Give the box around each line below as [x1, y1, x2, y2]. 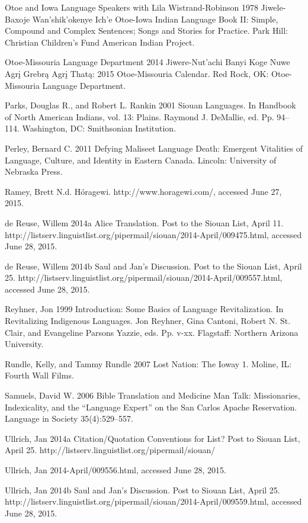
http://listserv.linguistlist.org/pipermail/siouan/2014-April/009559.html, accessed [5, 495, 302, 508]
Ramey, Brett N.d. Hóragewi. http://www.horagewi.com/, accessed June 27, [5, 185, 282, 197]
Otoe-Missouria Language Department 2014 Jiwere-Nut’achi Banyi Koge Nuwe [5, 56, 290, 68]
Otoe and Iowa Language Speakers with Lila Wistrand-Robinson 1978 [5, 1, 258, 13]
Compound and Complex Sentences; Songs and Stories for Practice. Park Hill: [5, 24, 288, 37]
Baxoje [5, 12, 30, 25]
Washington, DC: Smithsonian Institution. [22, 122, 177, 134]
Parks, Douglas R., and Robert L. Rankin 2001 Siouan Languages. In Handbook [5, 99, 296, 111]
